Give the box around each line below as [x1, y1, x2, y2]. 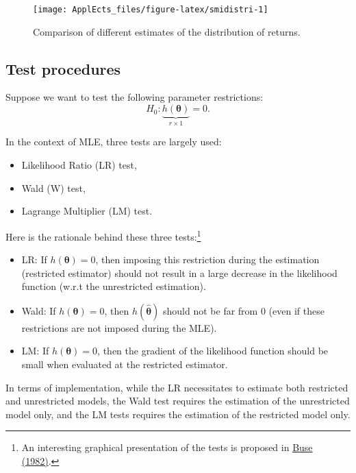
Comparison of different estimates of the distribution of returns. [33, 24, 301, 38]
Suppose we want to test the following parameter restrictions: [5, 90, 264, 104]
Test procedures [5, 58, 121, 79]
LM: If [21, 343, 49, 358]
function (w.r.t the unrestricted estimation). [21, 279, 206, 293]
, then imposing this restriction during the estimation [95, 252, 320, 267]
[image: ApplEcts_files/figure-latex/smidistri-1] [33, 5, 268, 14]
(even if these [268, 303, 325, 317]
